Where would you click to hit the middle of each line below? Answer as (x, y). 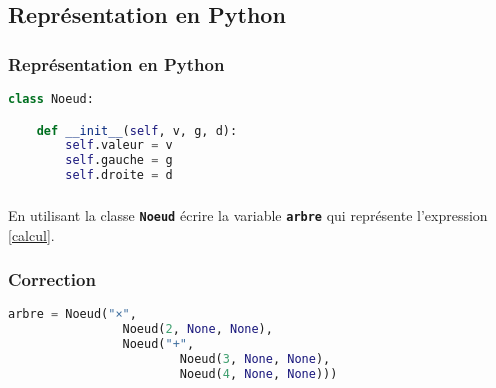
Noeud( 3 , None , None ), (255, 359)
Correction (52, 279)
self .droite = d (119, 175)
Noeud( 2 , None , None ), (197, 329)
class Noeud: (51, 99)
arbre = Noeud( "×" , (72, 314)
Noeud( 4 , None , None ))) (258, 373)
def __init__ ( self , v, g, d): (137, 130)
